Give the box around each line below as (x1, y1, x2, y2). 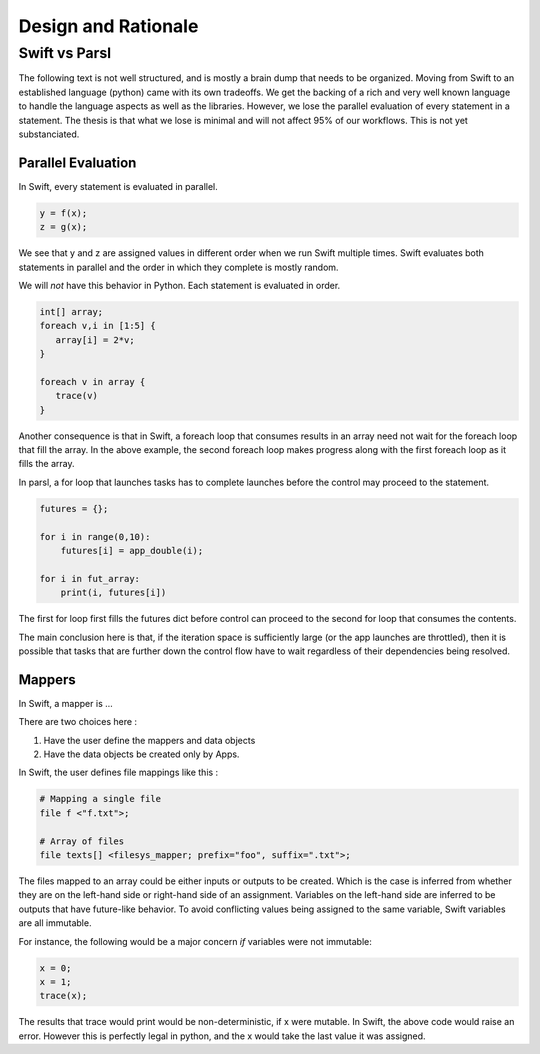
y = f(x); (39, 207, 88, 219)
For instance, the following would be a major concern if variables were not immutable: (18, 935, 372, 947)
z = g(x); (39, 221, 88, 233)
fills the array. (18, 458, 75, 470)
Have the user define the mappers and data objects (43, 734, 256, 746)
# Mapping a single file (39, 793, 162, 805)
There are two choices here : (18, 716, 138, 728)
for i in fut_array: (39, 573, 140, 584)
